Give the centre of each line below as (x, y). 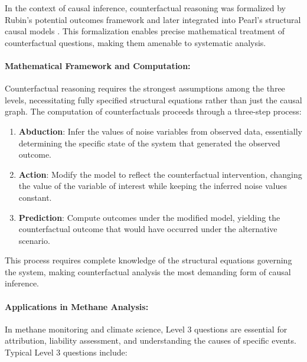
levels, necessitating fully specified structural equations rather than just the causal (153, 100)
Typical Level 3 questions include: (66, 352)
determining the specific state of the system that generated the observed (149, 143)
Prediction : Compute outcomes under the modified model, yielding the (149, 217)
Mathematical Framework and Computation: (98, 65)
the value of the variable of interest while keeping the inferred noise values (153, 186)
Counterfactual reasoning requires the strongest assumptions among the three (145, 88)
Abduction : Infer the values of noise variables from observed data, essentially (160, 131)
